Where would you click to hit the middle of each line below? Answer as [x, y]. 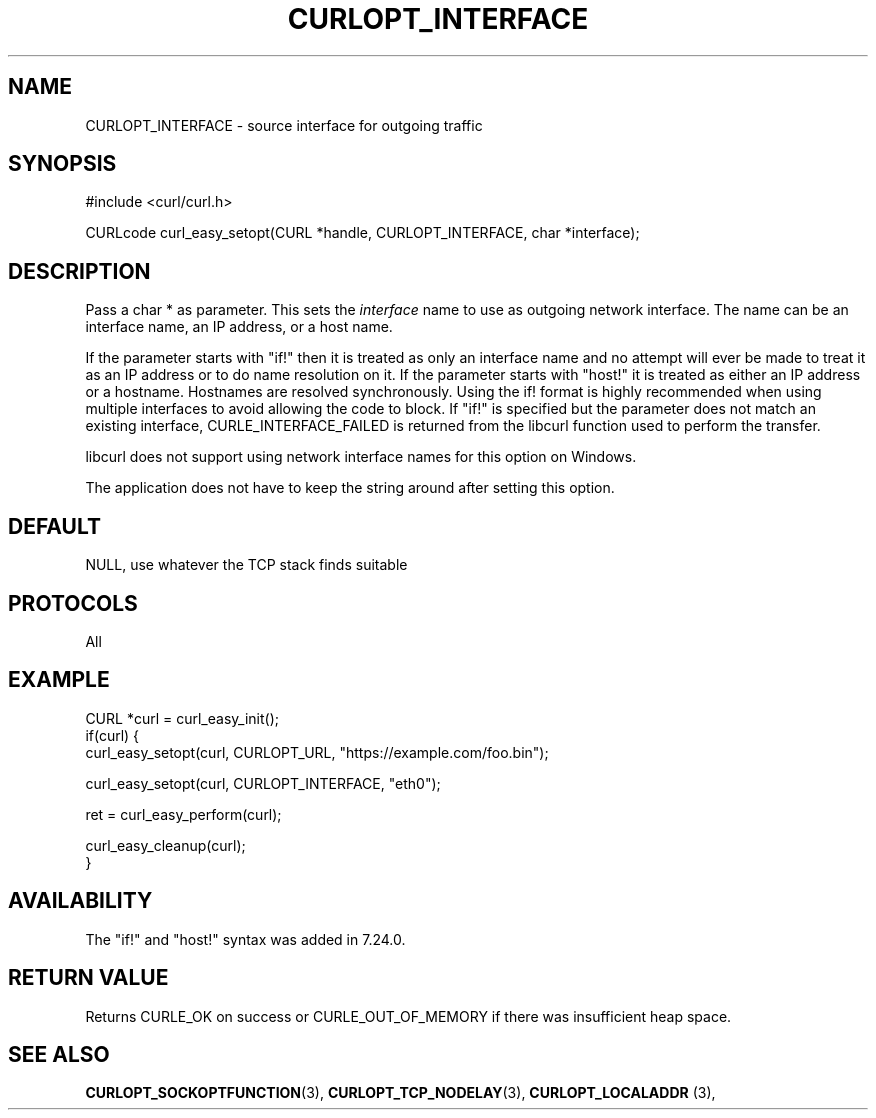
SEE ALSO [59, 1054]
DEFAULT [54, 526]
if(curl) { [112, 735]
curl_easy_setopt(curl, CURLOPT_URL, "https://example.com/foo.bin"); [317, 752]
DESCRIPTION [79, 271]
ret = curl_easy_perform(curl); [183, 814]
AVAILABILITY [80, 901]
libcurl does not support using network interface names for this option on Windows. [361, 457]
